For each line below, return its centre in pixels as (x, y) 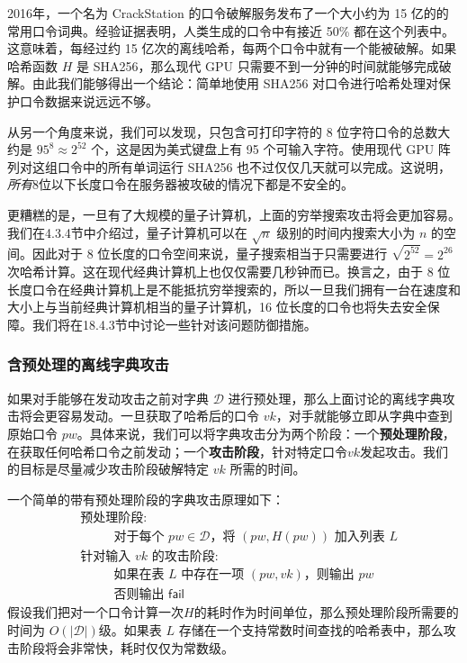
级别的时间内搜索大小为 (346, 232)
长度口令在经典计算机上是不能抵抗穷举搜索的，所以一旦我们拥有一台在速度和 (234, 289)
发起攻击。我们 (404, 451)
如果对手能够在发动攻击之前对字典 (108, 398)
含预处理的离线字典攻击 (88, 364)
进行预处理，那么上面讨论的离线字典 (335, 398)
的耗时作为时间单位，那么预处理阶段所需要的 (326, 612)
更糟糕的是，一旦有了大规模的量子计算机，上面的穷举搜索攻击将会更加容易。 (234, 214)
